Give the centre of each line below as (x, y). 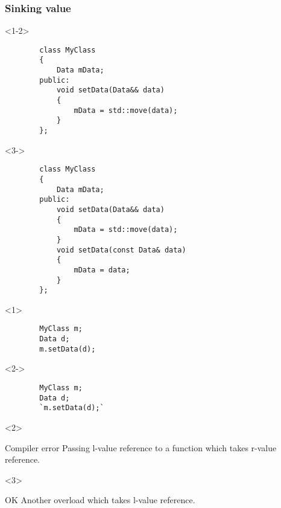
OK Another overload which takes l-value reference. (100, 500)
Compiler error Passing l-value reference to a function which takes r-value (141, 447)
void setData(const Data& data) (121, 250)
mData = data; (102, 270)
